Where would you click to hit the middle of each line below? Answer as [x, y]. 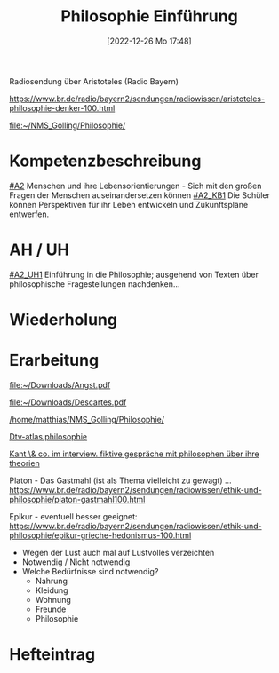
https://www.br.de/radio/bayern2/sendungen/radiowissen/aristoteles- [137, 99]
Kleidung [52, 590]
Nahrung [52, 581]
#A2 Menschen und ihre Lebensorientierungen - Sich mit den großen [136, 186]
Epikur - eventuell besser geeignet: [73, 516]
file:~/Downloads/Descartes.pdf [68, 402]
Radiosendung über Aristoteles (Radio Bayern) [94, 81]
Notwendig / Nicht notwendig [76, 562]
